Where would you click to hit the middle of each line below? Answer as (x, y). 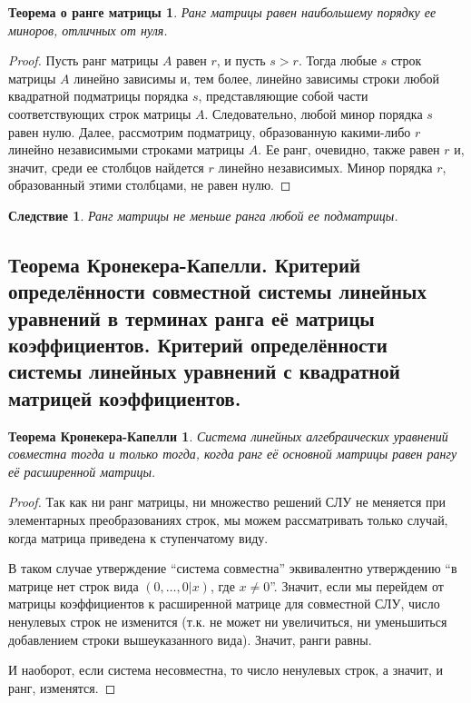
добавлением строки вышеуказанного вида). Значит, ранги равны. (190, 639)
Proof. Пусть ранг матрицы (83, 60)
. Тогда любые (338, 60)
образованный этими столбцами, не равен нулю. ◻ (150, 185)
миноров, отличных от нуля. (88, 30)
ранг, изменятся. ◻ (62, 687)
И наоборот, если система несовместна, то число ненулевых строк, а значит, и (226, 670)
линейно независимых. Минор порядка (325, 167)
